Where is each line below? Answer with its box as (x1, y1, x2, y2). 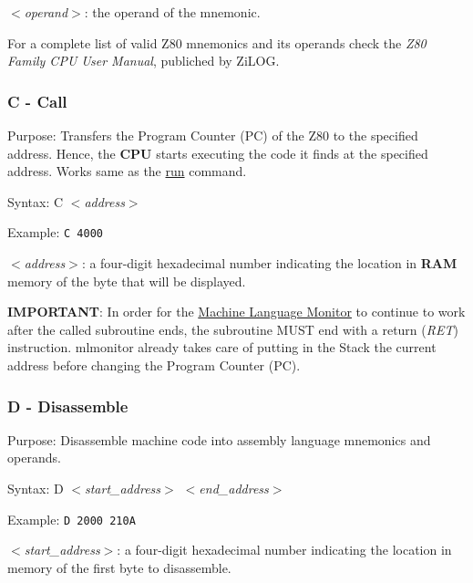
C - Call (7, 89, 67, 112)
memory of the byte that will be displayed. (7, 271, 246, 290)
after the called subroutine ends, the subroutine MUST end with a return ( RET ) (7, 319, 458, 338)
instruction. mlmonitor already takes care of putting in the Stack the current (7, 338, 437, 357)
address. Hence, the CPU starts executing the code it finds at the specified (7, 143, 428, 162)
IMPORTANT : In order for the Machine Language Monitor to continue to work (7, 302, 466, 321)
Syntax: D (7, 479, 64, 497)
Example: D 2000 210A (7, 509, 136, 528)
